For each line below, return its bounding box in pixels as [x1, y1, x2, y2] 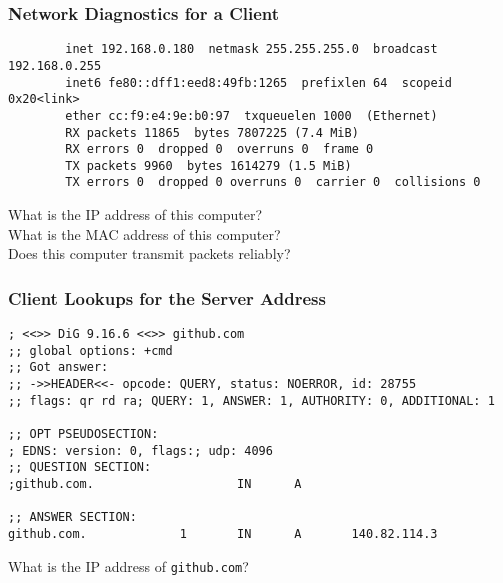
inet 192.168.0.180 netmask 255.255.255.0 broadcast [65, 42, 438, 57]
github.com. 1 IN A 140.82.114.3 [8, 527, 438, 541]
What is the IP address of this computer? [8, 204, 263, 225]
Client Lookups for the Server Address [8, 285, 326, 310]
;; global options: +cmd [8, 343, 173, 358]
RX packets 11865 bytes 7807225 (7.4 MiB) [65, 125, 359, 140]
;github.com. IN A [8, 477, 302, 492]
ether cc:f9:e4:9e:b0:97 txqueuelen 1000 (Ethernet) [65, 108, 438, 123]
